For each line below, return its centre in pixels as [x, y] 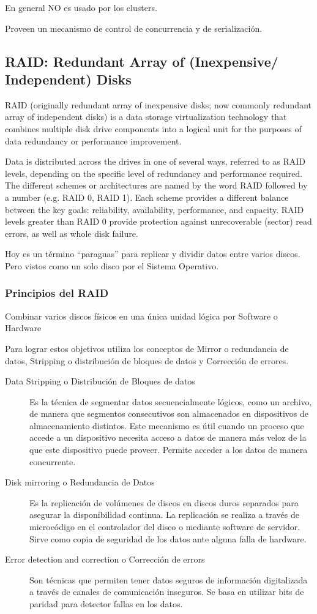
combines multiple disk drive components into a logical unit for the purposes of [153, 128]
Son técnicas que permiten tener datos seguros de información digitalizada [169, 579]
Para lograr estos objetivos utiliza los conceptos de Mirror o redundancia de [147, 348]
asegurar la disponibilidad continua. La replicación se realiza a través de [164, 515]
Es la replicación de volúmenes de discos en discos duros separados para [164, 502]
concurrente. [53, 461]
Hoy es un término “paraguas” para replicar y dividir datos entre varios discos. [153, 254]
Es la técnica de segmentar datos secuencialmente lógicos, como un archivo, [171, 401]
